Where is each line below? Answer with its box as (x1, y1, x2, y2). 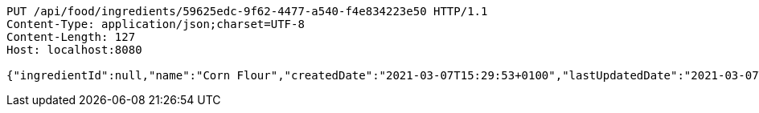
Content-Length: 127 (6, 30, 136, 43)
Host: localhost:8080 (6, 43, 142, 56)
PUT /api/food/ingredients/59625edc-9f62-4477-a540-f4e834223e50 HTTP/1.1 (6, 5, 488, 18)
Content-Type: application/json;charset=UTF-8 (6, 18, 305, 30)
